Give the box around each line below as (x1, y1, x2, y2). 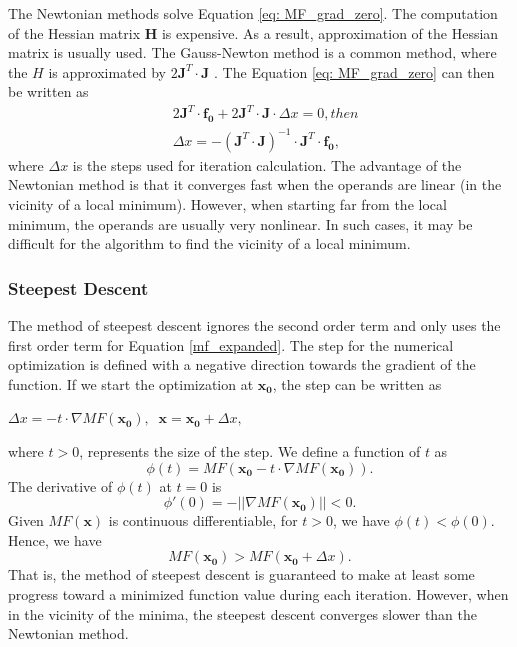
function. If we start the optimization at (8, 373, 254, 394)
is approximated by (48, 61, 166, 82)
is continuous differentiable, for (108, 510, 298, 531)
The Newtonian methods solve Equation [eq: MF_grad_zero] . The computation (8, 3, 498, 23)
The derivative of (8, 475, 113, 496)
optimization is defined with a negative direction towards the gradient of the (8, 354, 476, 375)
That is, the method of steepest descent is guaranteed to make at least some (8, 564, 475, 585)
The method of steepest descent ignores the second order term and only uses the (8, 315, 501, 336)
